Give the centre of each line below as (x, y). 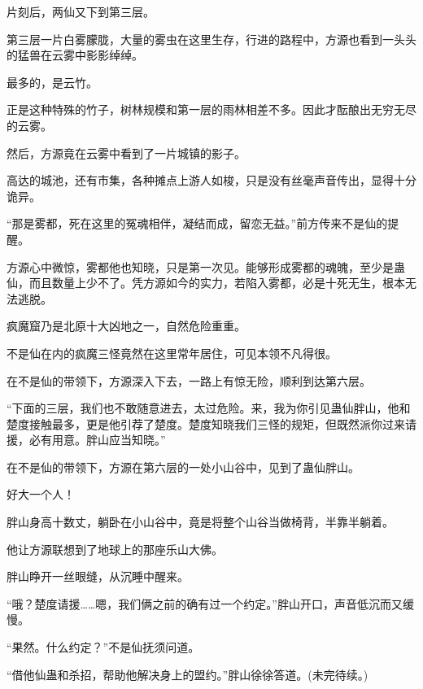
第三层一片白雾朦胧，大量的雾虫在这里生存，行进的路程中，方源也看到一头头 (211, 39)
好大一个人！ (41, 494)
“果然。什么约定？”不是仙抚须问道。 (103, 647)
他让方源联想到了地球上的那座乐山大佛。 (115, 549)
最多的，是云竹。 (52, 82)
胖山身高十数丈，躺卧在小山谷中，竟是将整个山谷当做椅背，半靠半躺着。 (200, 522)
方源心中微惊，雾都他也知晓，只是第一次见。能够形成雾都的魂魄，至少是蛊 (206, 266)
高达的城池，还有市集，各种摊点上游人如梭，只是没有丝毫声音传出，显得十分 (211, 180)
